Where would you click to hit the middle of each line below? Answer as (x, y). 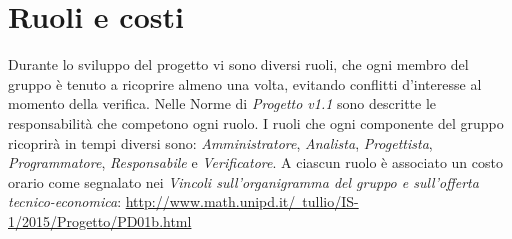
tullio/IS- (330, 201)
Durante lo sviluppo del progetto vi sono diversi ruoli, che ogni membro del (238, 64)
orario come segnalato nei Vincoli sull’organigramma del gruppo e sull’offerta (243, 181)
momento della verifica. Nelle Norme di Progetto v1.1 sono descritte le (222, 103)
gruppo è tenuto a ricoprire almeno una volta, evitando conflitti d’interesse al (245, 83)
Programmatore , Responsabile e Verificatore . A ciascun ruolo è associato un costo (255, 162)
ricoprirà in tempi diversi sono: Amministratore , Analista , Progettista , (220, 142)
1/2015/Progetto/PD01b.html (100, 220)
